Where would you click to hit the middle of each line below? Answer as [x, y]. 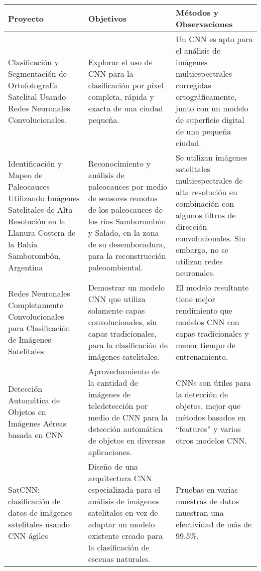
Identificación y [35, 163]
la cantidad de [113, 383]
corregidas [193, 85]
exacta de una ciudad [125, 108]
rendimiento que [204, 310]
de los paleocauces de [125, 209]
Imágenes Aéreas [37, 423]
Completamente [36, 305]
